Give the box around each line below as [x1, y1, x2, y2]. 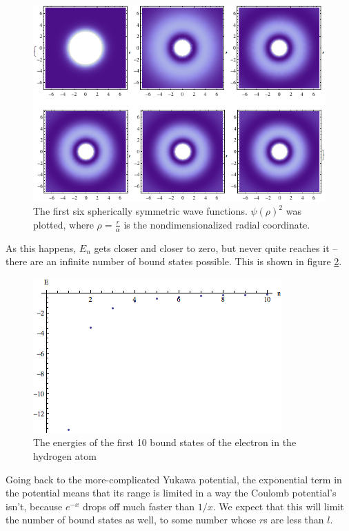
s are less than [263, 512, 324, 527]
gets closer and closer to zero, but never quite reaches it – [94, 240, 338, 255]
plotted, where [33, 217, 94, 231]
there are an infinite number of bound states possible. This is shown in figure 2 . [6, 254, 342, 269]
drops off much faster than [83, 499, 195, 513]
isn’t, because [6, 499, 63, 513]
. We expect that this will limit [212, 499, 344, 513]
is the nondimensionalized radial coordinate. [123, 217, 310, 231]
